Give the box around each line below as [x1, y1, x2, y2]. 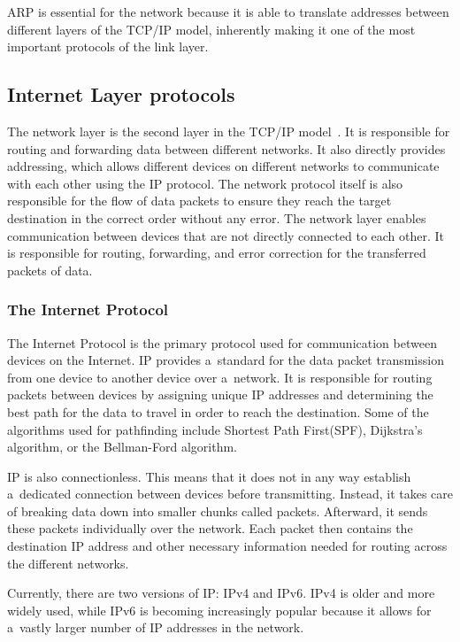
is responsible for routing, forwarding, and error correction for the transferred [7, 244, 426, 262]
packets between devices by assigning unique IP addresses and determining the [7, 385, 433, 404]
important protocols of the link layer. [7, 37, 209, 56]
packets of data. [7, 260, 93, 279]
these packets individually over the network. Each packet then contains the [7, 519, 413, 538]
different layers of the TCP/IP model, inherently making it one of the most [7, 19, 416, 38]
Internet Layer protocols [7, 81, 235, 108]
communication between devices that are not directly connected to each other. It [7, 226, 445, 244]
